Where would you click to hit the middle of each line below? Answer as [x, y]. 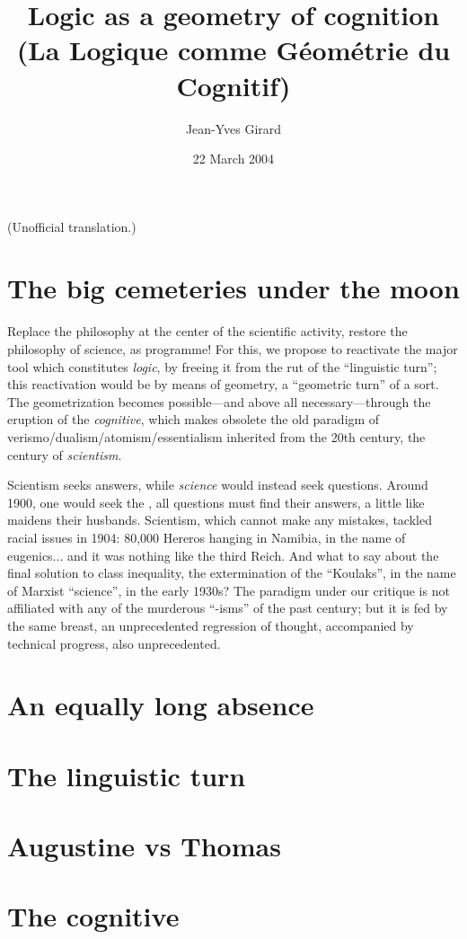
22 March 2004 [233, 159]
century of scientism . [65, 454]
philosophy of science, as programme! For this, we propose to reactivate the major [233, 349]
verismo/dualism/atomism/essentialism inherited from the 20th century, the [216, 436]
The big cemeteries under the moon [233, 288]
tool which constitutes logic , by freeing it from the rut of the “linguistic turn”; [222, 366]
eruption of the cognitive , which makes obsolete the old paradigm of [194, 419]
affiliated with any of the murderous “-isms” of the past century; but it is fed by [228, 608]
